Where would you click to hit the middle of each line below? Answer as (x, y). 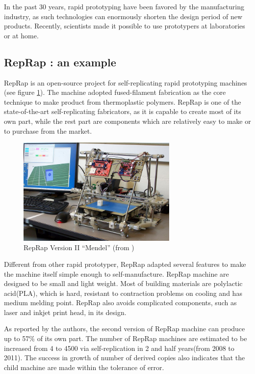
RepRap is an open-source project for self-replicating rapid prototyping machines (126, 82)
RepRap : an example (60, 62)
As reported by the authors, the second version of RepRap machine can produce (125, 329)
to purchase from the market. (48, 130)
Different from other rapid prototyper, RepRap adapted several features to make (125, 264)
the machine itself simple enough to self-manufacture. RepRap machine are (116, 273)
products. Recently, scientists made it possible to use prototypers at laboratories (125, 26)
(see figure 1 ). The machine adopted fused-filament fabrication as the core (115, 92)
